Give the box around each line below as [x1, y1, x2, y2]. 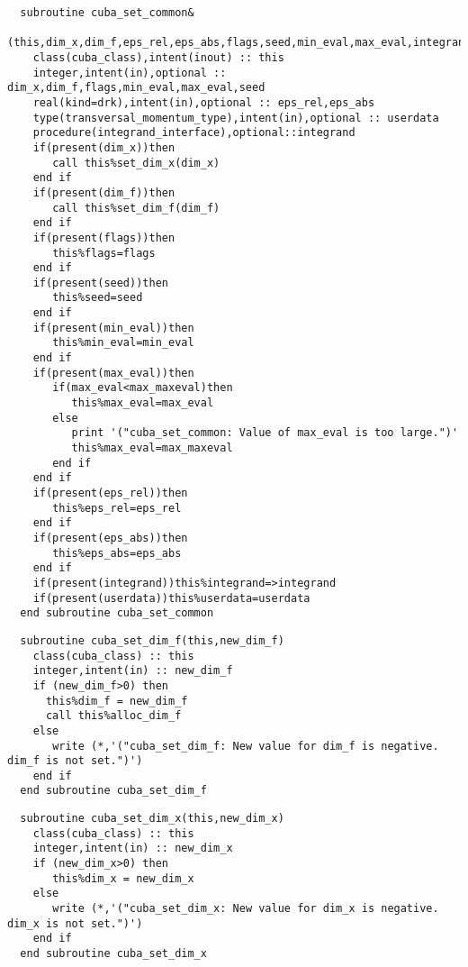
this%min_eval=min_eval [52, 336, 194, 350]
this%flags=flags [52, 246, 156, 260]
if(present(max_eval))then [32, 366, 194, 379]
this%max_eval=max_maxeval [71, 442, 233, 455]
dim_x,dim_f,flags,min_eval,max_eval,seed [7, 81, 265, 95]
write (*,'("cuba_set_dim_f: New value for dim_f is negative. [52, 739, 439, 753]
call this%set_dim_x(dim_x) [52, 156, 220, 169]
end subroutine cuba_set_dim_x [20, 947, 207, 961]
